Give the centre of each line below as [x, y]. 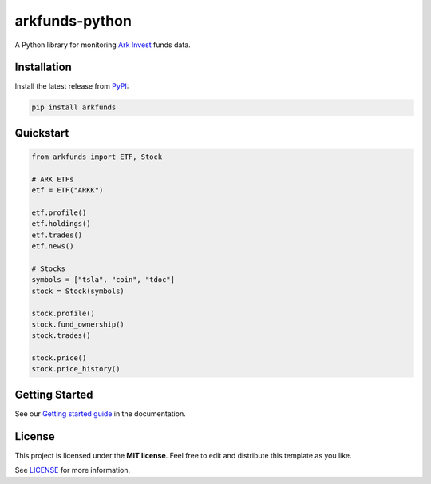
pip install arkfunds [74, 107]
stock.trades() [61, 336]
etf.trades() [57, 235]
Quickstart [42, 133]
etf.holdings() [61, 224]
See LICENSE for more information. [73, 470]
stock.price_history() [76, 369]
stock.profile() [63, 313]
